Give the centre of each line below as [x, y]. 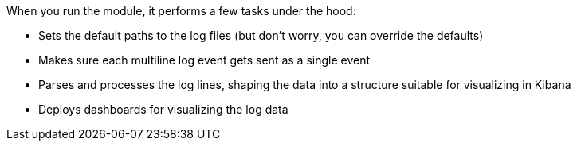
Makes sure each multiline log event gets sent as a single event [204, 60]
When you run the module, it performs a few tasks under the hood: [181, 11]
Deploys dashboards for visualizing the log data [163, 109]
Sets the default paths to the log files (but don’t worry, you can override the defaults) [261, 35]
